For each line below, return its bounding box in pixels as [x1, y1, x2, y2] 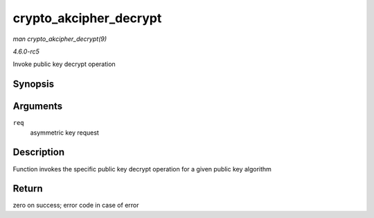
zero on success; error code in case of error [12, 201, 139, 210]
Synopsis [12, 78, 55, 90]
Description [12, 146, 65, 158]
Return [12, 183, 43, 194]
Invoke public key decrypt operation [12, 60, 116, 69]
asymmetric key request [30, 128, 100, 137]
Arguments [12, 101, 63, 112]
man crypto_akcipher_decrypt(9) [12, 35, 107, 43]
